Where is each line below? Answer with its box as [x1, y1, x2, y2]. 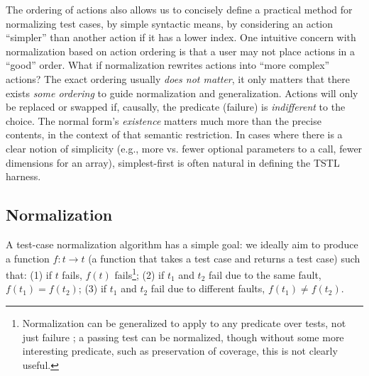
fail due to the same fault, [209, 267, 321, 282]
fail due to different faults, [150, 281, 265, 296]
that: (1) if [6, 267, 52, 282]
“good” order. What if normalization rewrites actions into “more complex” [6, 57, 330, 72]
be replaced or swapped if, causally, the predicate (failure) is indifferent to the [6, 99, 346, 114]
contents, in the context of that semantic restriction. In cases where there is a [6, 127, 343, 142]
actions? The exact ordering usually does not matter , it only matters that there [6, 71, 350, 86]
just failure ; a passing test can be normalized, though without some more [22, 329, 344, 344]
